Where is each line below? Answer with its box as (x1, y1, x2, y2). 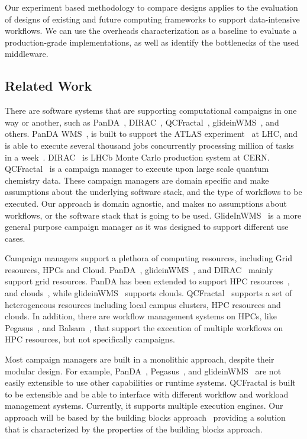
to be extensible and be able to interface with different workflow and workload (5, 387, 289, 400)
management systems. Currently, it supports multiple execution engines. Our (5, 399, 283, 412)
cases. (5, 232, 25, 244)
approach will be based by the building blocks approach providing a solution (5, 411, 286, 424)
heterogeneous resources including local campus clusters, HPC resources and (5, 298, 281, 310)
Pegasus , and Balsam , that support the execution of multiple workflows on (5, 321, 283, 334)
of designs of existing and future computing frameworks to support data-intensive (5, 12, 300, 25)
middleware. (5, 47, 49, 60)
